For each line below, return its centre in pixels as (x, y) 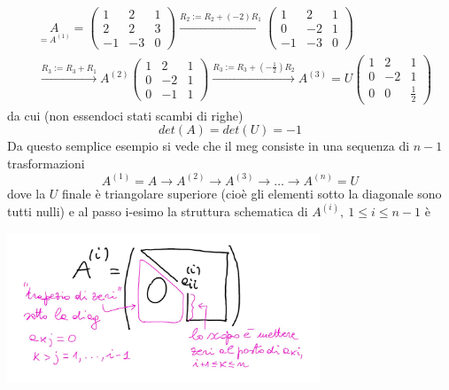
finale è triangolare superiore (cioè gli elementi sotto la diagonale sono (252, 193)
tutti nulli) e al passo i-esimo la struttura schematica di (158, 211)
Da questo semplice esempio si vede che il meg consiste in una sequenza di (209, 146)
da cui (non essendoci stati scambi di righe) (125, 115)
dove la (27, 193)
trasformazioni (46, 163)
